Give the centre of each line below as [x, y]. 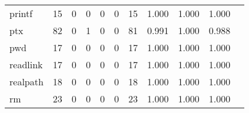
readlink [26, 64]
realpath [26, 82]
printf [21, 13]
